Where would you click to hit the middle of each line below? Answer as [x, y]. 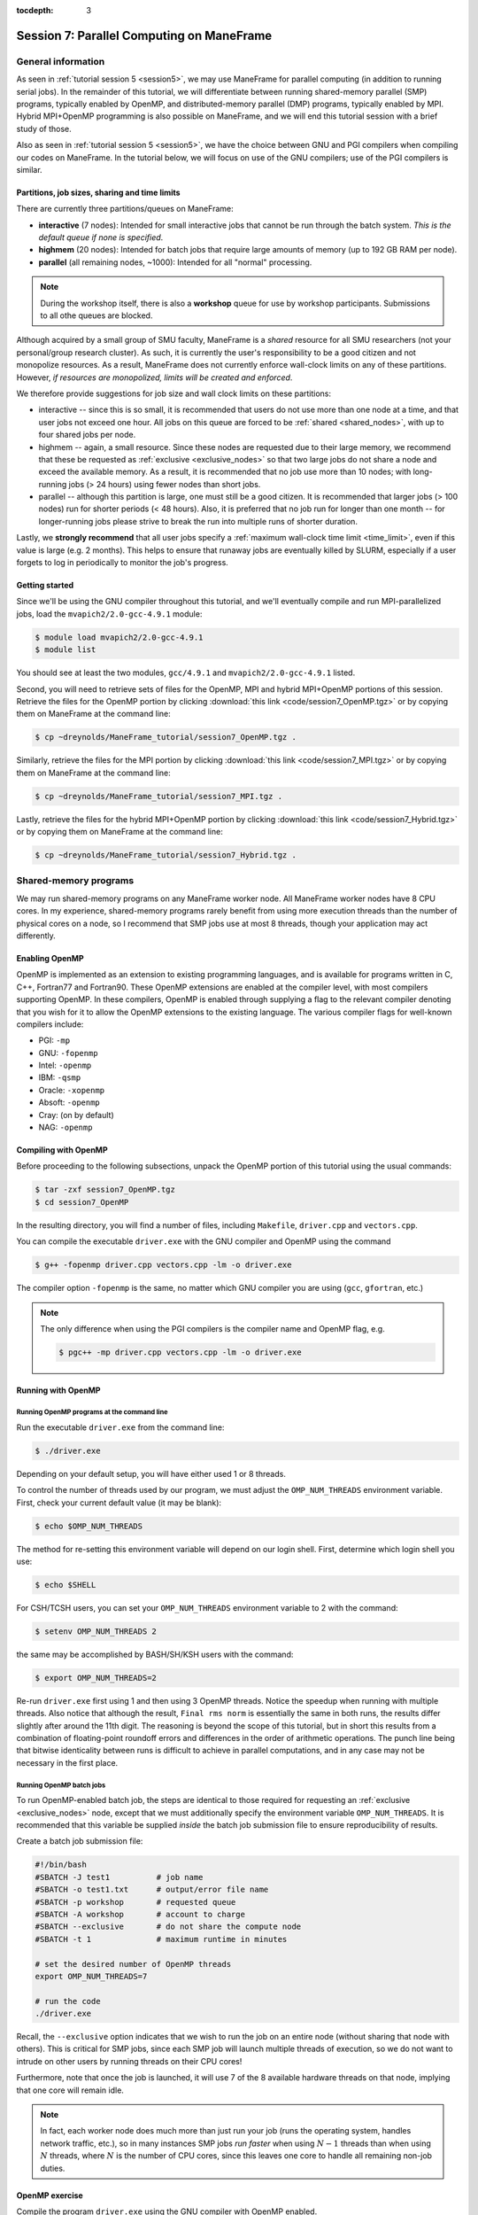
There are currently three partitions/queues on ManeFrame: [125, 209]
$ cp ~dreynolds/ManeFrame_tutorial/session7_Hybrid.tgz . [166, 855]
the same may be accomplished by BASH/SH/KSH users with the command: [155, 1654]
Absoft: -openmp [69, 1102]
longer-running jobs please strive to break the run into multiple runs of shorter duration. [198, 521]
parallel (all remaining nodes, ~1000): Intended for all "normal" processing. [175, 262]
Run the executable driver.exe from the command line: [120, 1427]
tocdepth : [35, 10]
